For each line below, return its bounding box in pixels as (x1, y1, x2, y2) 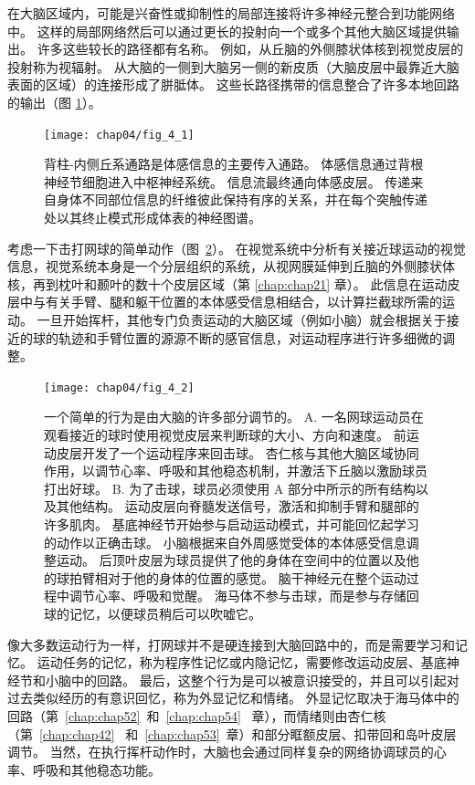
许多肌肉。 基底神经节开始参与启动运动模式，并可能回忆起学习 (44, 514, 419, 533)
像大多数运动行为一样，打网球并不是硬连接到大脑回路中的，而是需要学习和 (7, 634, 455, 654)
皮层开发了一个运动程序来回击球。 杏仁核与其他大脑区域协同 (56, 443, 419, 462)
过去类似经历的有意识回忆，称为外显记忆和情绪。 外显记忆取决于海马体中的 (7, 688, 459, 707)
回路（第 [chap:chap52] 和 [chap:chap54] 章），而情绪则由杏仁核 (7, 706, 386, 725)
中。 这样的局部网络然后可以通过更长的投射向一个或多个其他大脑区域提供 (7, 21, 447, 40)
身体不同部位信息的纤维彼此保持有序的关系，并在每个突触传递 (56, 190, 427, 209)
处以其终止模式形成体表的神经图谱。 (44, 208, 261, 226)
